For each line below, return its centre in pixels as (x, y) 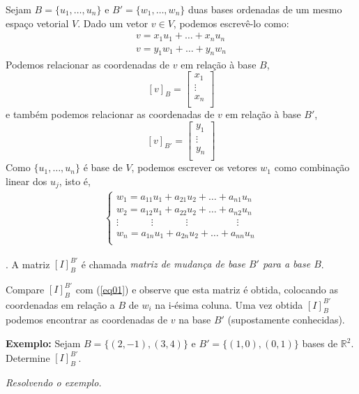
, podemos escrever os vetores (194, 167)
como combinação (312, 167)
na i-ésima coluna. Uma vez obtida (229, 304)
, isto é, (75, 181)
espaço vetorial (37, 23)
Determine (28, 357)
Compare (25, 289)
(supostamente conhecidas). (286, 320)
